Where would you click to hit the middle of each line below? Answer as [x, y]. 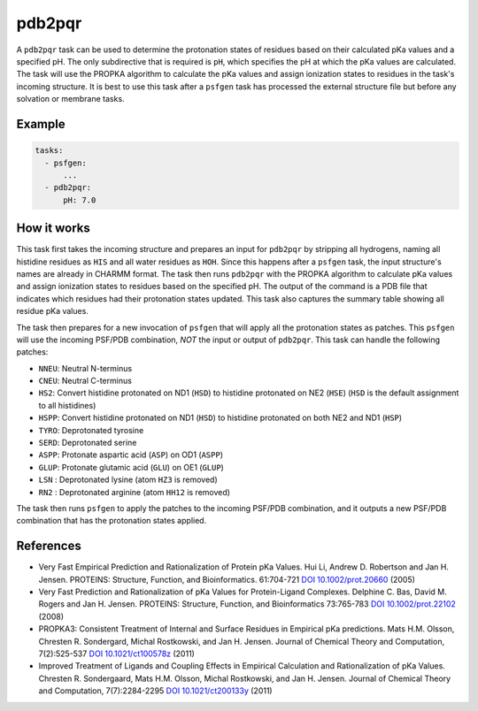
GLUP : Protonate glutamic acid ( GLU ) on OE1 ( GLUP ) [131, 467]
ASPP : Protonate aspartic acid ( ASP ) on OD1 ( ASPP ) [131, 455]
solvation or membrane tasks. [70, 99]
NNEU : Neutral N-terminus [85, 368]
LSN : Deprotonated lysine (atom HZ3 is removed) [128, 480]
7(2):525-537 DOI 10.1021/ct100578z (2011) [116, 654]
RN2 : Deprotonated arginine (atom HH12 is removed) [134, 492]
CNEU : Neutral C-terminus [85, 381]
